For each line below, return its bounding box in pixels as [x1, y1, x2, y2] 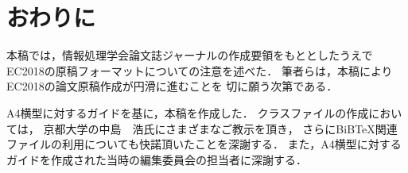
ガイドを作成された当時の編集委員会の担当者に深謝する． [6, 151, 307, 167]
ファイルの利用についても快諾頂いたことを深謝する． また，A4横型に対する [6, 136, 402, 152]
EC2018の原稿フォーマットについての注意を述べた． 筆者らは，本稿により [6, 62, 393, 79]
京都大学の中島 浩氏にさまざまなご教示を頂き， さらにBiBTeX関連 [43, 120, 398, 136]
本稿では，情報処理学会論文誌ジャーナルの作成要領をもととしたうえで [6, 47, 373, 63]
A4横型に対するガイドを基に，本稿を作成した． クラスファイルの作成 [6, 104, 369, 121]
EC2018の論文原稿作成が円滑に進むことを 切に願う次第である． [6, 78, 338, 94]
